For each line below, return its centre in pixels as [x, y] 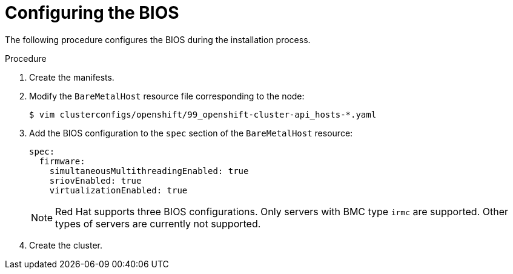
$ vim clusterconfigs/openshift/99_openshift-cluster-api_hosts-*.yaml [203, 114]
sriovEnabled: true [95, 180]
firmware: [62, 161]
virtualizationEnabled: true [118, 190]
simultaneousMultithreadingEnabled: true [149, 171]
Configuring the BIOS [92, 13]
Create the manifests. [72, 77]
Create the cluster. [66, 245]
